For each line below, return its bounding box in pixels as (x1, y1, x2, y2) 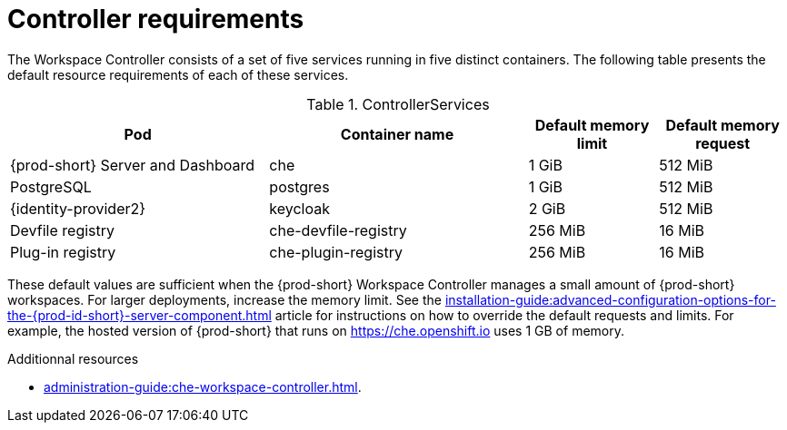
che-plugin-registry (269, 242, 403, 261)
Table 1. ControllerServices (306, 94, 490, 113)
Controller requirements (7, 4, 304, 34)
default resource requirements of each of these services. (7, 66, 349, 83)
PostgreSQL (10, 177, 92, 196)
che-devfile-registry (269, 220, 407, 239)
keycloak (269, 199, 330, 218)
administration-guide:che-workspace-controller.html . (44, 378, 362, 395)
